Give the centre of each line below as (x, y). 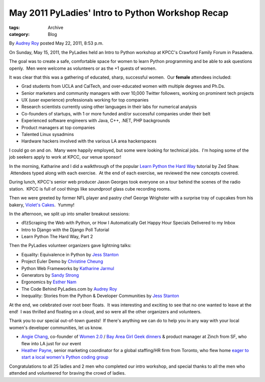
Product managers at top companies (58, 127)
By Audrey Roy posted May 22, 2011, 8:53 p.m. (56, 43)
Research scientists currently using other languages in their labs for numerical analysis (109, 107)
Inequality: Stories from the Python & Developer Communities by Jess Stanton (100, 296)
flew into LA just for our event (51, 343)
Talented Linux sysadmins (48, 135)
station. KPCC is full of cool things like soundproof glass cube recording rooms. (90, 189)
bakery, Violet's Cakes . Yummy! (42, 205)
